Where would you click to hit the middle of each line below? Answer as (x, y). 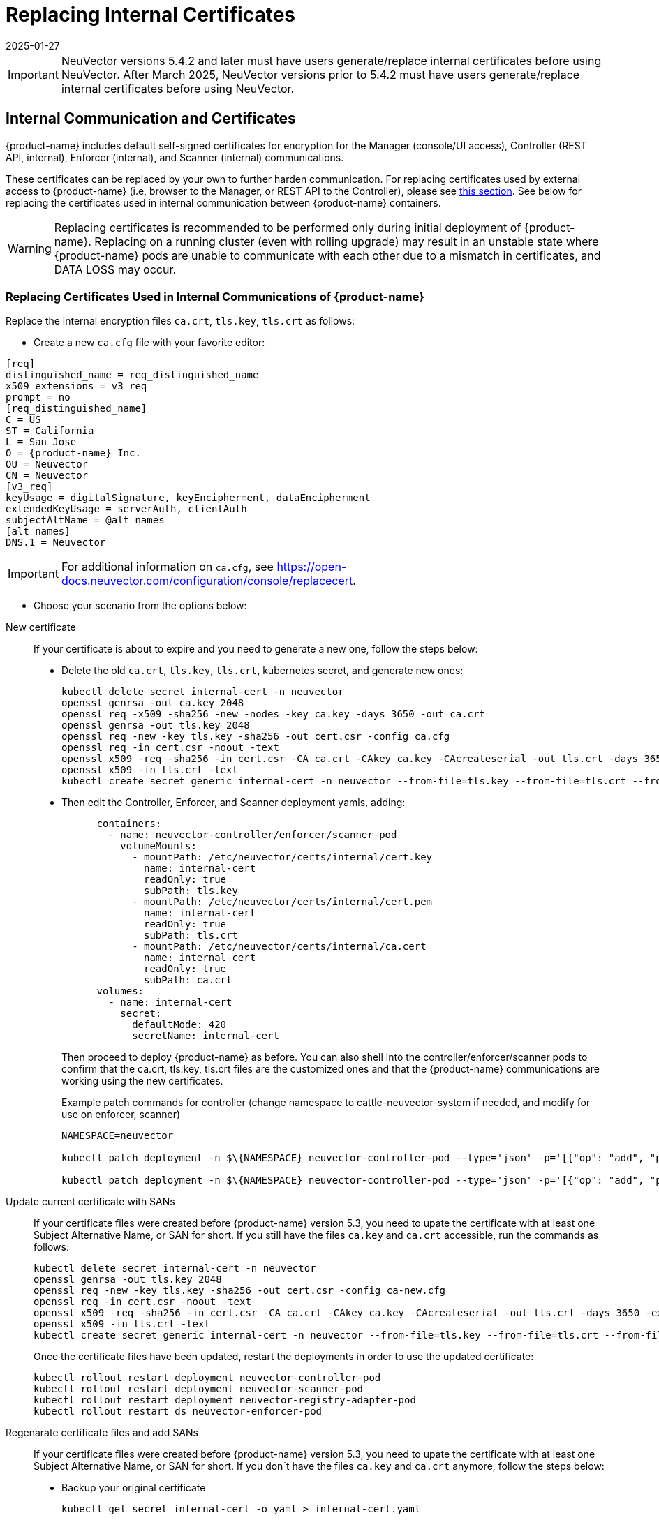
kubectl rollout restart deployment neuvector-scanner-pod (199, 1389)
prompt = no (38, 397)
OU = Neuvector (47, 464)
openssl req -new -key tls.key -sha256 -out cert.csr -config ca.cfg (256, 737)
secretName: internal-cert (206, 1036)
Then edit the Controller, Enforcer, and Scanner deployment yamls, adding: (234, 803)
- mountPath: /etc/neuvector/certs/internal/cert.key (282, 857)
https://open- (312, 567)
